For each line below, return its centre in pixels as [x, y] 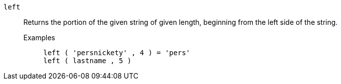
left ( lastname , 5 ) [88, 61]
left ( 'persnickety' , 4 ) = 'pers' [117, 53]
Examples [39, 38]
